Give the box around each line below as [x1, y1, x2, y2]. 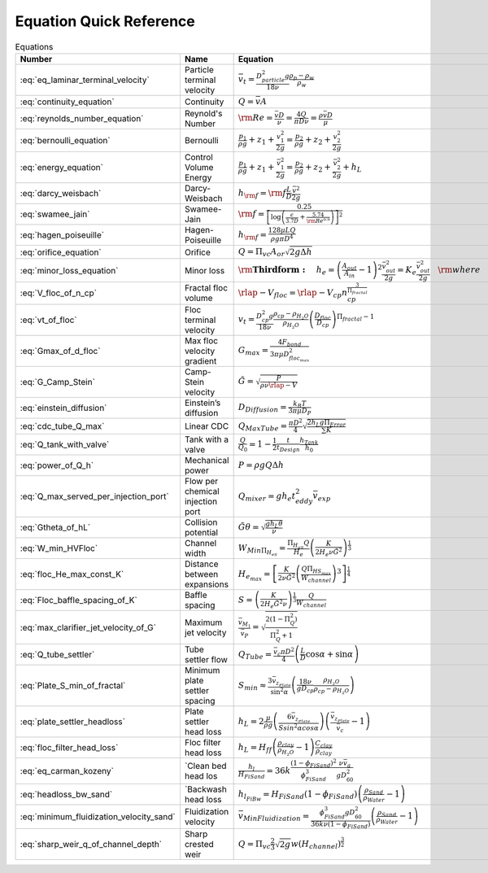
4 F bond [277, 338, 302, 347]
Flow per [184, 476, 219, 487]
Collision [184, 517, 218, 528]
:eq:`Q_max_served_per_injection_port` [20, 491, 170, 502]
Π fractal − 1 [336, 312, 375, 322]
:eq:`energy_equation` [20, 162, 103, 173]
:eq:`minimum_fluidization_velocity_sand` [20, 810, 176, 822]
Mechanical [184, 455, 229, 466]
